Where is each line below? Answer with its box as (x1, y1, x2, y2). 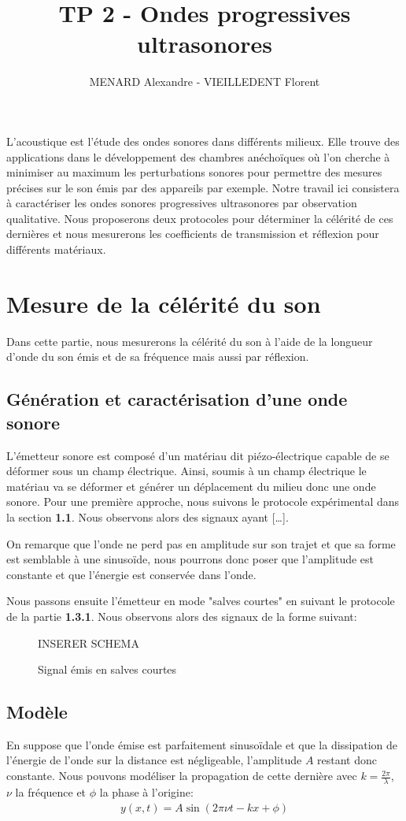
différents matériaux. (6, 241, 106, 258)
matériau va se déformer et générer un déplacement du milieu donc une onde (6, 477, 376, 494)
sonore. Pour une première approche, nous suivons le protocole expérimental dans (6, 493, 400, 510)
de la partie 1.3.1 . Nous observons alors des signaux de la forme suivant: (6, 607, 357, 624)
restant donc (317, 752, 377, 768)
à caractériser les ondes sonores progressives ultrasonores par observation (6, 195, 357, 211)
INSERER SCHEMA (38, 634, 139, 651)
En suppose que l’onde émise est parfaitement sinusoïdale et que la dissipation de (6, 736, 398, 752)
